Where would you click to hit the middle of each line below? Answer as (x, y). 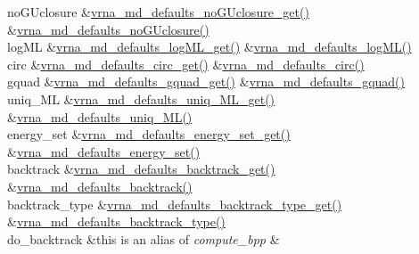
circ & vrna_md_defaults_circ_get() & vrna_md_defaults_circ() (186, 64)
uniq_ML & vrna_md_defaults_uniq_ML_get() (141, 98)
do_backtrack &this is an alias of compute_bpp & (144, 238)
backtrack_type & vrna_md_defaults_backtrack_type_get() (175, 204)
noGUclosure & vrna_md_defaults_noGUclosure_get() (158, 12)
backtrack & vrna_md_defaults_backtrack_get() (141, 169)
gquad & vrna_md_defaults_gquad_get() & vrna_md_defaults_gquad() (206, 82)
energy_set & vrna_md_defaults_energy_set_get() (149, 134)
